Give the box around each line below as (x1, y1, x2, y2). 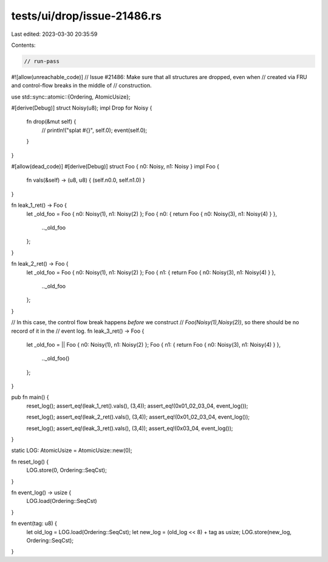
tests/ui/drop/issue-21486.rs (11, 9, 162, 23)
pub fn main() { (11, 394, 49, 401)
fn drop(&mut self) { (26, 118, 77, 125)
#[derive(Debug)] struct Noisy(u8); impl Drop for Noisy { (11, 104, 152, 112)
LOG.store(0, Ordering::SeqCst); (26, 467, 108, 474)
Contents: (11, 41, 36, 49)
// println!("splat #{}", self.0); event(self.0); (41, 127, 148, 134)
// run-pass (24, 58, 60, 64)
